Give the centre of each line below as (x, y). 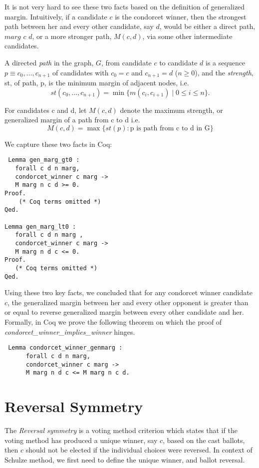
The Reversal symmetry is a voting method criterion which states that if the (121, 430)
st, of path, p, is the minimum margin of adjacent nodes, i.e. (97, 83)
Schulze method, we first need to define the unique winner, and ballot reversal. (125, 459)
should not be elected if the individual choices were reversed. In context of (139, 450)
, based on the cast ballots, (204, 440)
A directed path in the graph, (49, 62)
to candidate (178, 62)
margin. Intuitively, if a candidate (56, 16)
